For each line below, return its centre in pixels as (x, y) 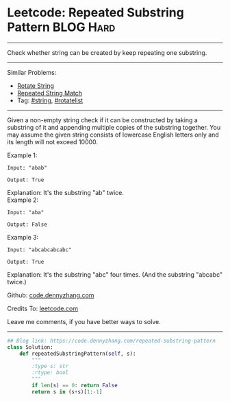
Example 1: (22, 155)
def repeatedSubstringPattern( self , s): (78, 354)
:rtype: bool (50, 373)
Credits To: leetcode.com (43, 308)
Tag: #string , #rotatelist (50, 100)
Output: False (27, 225)
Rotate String (36, 85)
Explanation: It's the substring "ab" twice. (66, 192)
